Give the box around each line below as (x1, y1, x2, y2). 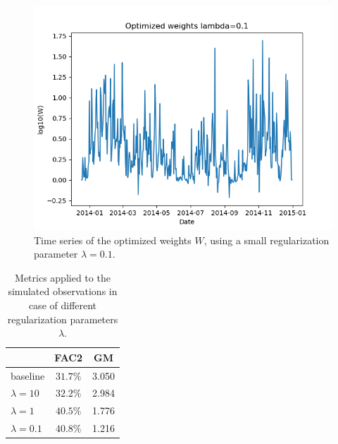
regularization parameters (7, 311, 118, 326)
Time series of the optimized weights (34, 232, 192, 247)
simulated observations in (8, 284, 118, 299)
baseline (11, 368, 45, 383)
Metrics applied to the (15, 270, 111, 284)
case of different (28, 297, 97, 312)
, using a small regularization (204, 232, 330, 247)
